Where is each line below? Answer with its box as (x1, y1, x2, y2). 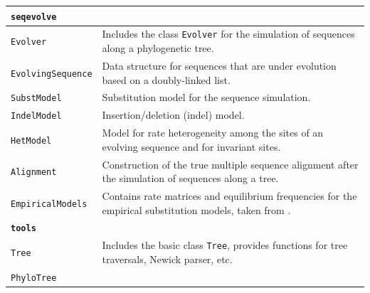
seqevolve (11, 11, 57, 22)
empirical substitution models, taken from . (102, 202, 291, 217)
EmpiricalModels (11, 198, 88, 209)
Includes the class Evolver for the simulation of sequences (102, 26, 355, 41)
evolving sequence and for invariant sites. (102, 139, 281, 154)
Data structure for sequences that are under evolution (102, 58, 337, 73)
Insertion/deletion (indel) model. (102, 107, 245, 122)
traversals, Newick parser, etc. (102, 252, 233, 267)
